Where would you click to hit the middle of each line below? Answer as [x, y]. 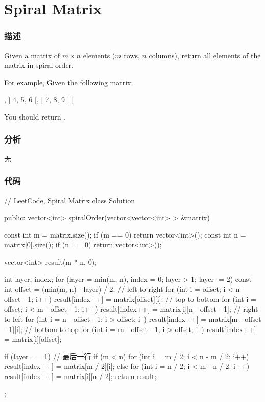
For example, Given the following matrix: [69, 82]
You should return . [35, 116]
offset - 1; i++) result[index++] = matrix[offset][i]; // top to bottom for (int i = [130, 299]
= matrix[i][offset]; [33, 339]
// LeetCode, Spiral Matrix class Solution [69, 200]
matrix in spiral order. [39, 65]
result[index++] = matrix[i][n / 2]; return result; [80, 376]
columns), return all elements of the [205, 55]
